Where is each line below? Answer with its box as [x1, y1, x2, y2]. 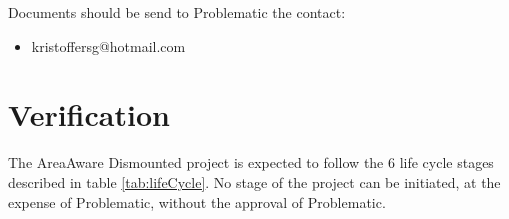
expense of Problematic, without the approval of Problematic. [8, 191, 386, 212]
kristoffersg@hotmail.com [31, 35, 186, 56]
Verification [8, 94, 170, 135]
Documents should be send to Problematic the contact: [8, 2, 346, 22]
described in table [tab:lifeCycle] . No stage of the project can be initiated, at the [8, 171, 501, 192]
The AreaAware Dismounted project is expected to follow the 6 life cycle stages [8, 152, 494, 173]
